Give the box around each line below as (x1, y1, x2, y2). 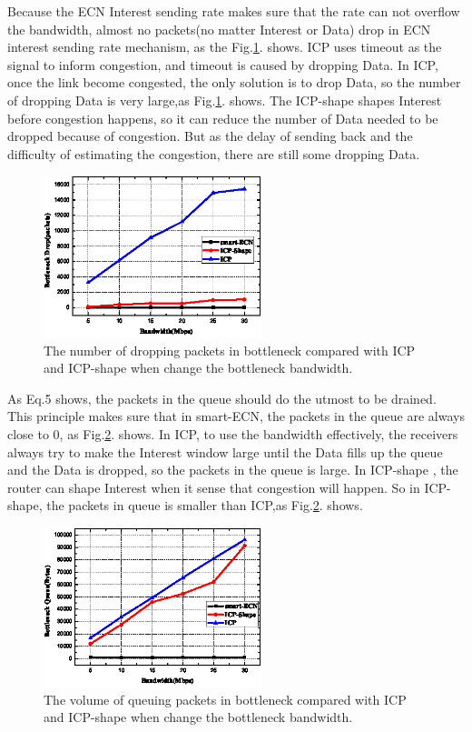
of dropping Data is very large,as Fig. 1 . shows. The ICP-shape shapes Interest (7, 90, 442, 109)
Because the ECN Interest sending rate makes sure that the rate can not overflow (7, 2, 460, 20)
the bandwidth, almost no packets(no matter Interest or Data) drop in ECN (7, 19, 431, 38)
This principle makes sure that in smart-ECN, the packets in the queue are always (7, 406, 465, 426)
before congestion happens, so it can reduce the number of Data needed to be (7, 108, 438, 127)
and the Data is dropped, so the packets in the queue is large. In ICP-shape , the (7, 460, 458, 479)
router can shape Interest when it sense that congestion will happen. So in (7, 477, 420, 496)
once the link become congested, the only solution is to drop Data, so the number (7, 73, 461, 92)
